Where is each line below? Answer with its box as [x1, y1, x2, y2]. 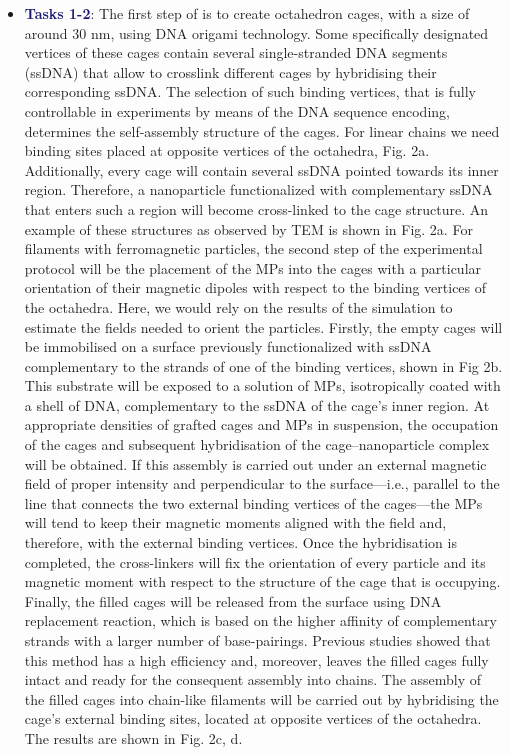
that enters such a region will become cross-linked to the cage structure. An [24, 198, 489, 219]
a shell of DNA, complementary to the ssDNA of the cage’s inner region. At [24, 394, 490, 415]
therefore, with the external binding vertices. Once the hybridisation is [24, 532, 457, 553]
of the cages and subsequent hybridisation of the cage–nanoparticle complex [24, 434, 490, 455]
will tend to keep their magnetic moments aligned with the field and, [24, 512, 447, 533]
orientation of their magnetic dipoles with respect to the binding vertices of [24, 277, 487, 298]
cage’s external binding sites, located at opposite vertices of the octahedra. [24, 708, 482, 729]
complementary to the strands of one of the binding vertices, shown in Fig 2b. [24, 355, 503, 376]
